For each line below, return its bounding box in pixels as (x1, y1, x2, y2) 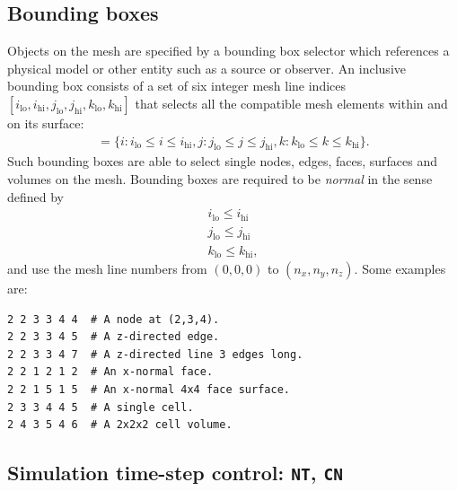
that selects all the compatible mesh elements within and (135, 93, 448, 112)
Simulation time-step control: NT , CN (7, 459, 343, 487)
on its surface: (7, 113, 84, 132)
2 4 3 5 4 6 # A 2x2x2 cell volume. (7, 418, 233, 432)
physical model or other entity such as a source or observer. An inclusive (7, 58, 406, 77)
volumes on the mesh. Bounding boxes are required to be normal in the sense (7, 170, 433, 188)
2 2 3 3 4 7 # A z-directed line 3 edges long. (7, 347, 303, 361)
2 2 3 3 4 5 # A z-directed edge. (7, 330, 220, 344)
